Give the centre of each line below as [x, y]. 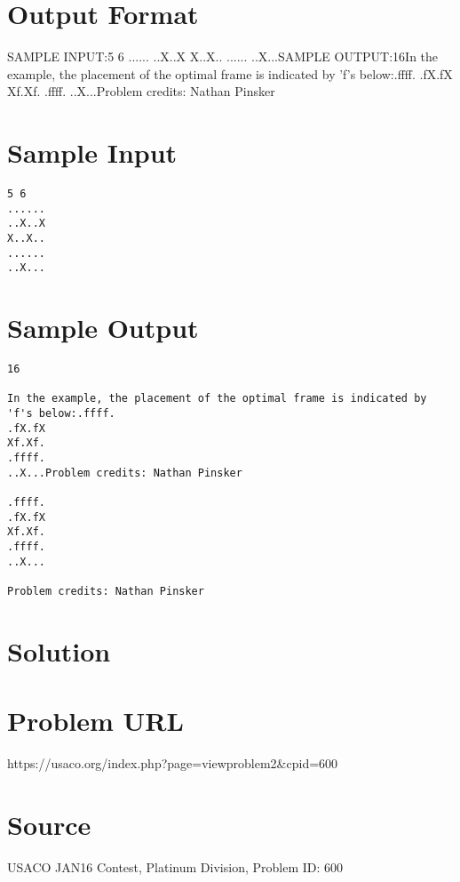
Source [49, 824]
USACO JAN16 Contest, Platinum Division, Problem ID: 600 [175, 866]
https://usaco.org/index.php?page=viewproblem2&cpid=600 [173, 763]
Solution [59, 650]
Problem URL [95, 721]
